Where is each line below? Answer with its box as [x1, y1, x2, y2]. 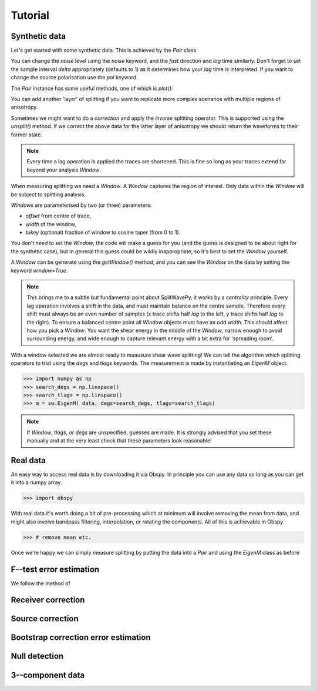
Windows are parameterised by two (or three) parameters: [11, 202, 152, 209]
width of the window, [25, 220, 76, 227]
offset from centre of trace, [25, 212, 92, 220]
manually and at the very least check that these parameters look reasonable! [26, 437, 212, 444]
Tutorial [11, 9, 50, 22]
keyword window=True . [11, 267, 68, 274]
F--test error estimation [11, 564, 100, 574]
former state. [11, 131, 42, 138]
